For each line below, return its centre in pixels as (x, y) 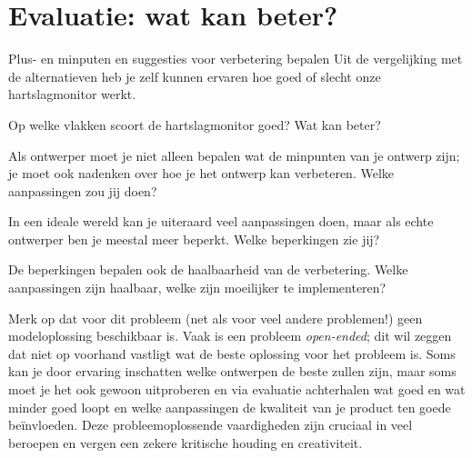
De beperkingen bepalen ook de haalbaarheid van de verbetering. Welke (208, 269)
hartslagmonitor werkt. (72, 94)
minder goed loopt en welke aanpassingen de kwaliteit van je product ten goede (230, 407)
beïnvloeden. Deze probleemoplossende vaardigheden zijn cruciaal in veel (211, 425)
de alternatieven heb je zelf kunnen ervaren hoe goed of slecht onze (195, 76)
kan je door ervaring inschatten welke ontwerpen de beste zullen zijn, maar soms (232, 371)
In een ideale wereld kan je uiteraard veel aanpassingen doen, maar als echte (221, 221)
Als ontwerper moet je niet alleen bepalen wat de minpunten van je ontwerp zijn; (234, 155)
